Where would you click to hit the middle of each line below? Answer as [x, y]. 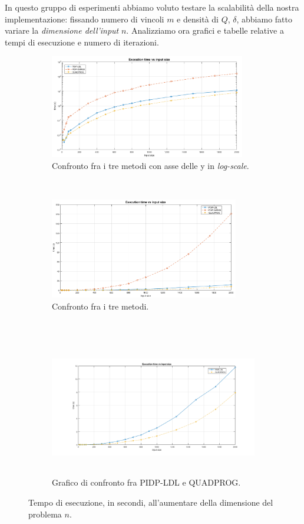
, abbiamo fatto [265, 19]
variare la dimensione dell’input [62, 30]
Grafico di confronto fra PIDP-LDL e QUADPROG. [146, 482]
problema [45, 514]
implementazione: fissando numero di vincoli [85, 19]
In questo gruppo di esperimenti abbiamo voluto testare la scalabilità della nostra [152, 7]
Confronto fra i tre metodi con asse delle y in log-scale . [151, 165]
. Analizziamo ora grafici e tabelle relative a [205, 30]
